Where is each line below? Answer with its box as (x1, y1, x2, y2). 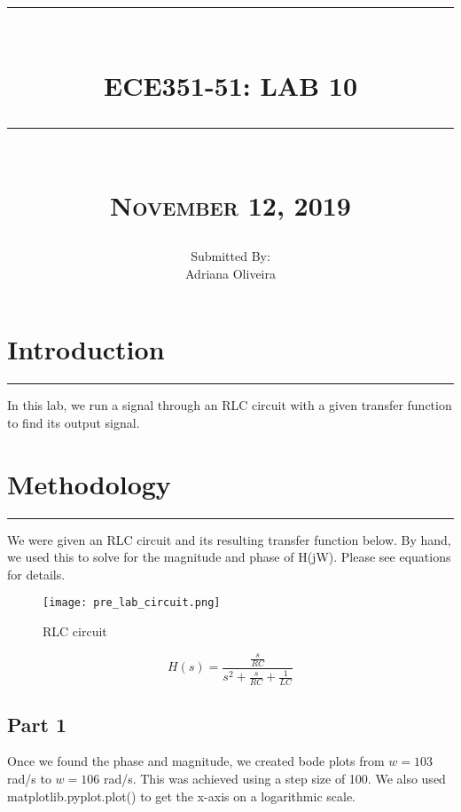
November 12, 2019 (110, 186, 351, 223)
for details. (7, 564, 66, 583)
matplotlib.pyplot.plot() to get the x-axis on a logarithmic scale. (7, 786, 356, 805)
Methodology (7, 465, 171, 501)
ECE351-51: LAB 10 (103, 67, 358, 103)
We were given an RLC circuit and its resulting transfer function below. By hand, (7, 530, 451, 548)
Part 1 (7, 710, 67, 737)
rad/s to (7, 769, 51, 787)
